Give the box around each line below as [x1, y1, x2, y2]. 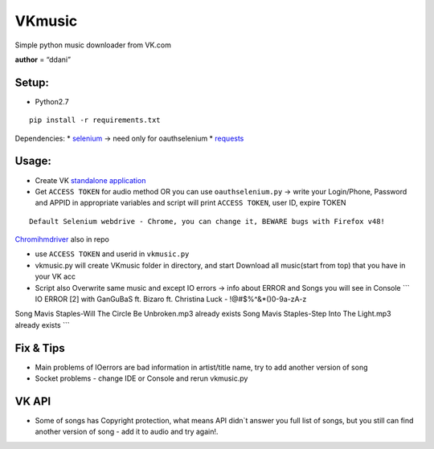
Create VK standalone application [35, 175, 146, 185]
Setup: [14, 76, 50, 89]
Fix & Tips [14, 341, 65, 355]
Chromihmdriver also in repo [14, 235, 110, 244]
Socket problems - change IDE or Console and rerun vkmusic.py [35, 373, 248, 383]
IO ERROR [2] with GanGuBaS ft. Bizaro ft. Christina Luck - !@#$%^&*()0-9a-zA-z [35, 294, 307, 304]
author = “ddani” [14, 55, 72, 64]
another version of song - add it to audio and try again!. [35, 427, 219, 437]
